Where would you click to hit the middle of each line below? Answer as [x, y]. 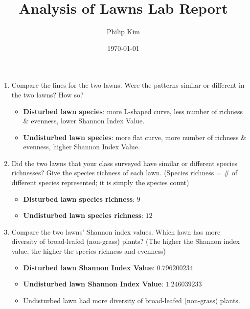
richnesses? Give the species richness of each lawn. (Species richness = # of [125, 173]
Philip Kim [123, 32]
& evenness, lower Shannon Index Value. [84, 121]
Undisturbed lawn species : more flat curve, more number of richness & [135, 137]
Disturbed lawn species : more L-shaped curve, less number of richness [133, 111]
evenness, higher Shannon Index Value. [81, 147]
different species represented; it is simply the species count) [100, 182]
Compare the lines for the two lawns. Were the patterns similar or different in [128, 85]
